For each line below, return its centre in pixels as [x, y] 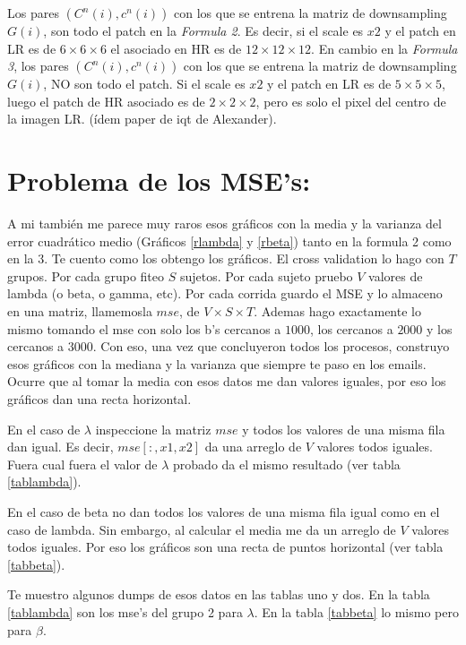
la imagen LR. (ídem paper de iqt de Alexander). [142, 119]
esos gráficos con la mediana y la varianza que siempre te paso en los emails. [217, 363]
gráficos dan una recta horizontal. [99, 399]
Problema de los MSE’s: [159, 181]
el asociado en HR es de [176, 48]
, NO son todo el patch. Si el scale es [144, 84]
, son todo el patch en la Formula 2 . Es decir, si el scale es [203, 30]
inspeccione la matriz [153, 429]
